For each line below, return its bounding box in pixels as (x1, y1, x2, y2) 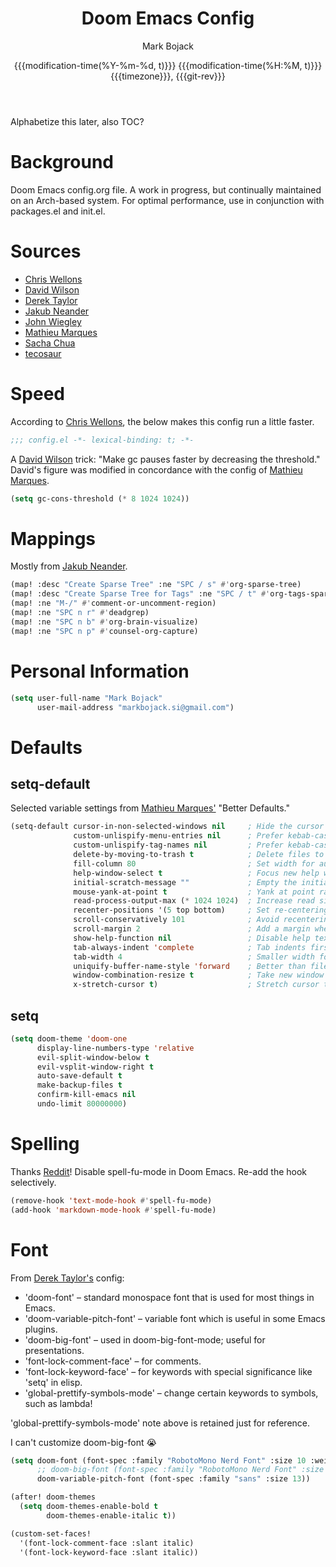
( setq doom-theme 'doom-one (10, 1033, 128, 1044)
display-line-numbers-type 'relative (36, 1043, 195, 1053)
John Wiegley (24, 315, 82, 327)
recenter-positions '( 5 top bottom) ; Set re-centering (73, 905, 329, 916)
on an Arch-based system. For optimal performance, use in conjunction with (10, 194, 325, 206)
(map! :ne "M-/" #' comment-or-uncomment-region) (10, 598, 217, 609)
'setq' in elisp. (24, 1376, 83, 1388)
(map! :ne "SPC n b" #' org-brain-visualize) (10, 617, 199, 627)
